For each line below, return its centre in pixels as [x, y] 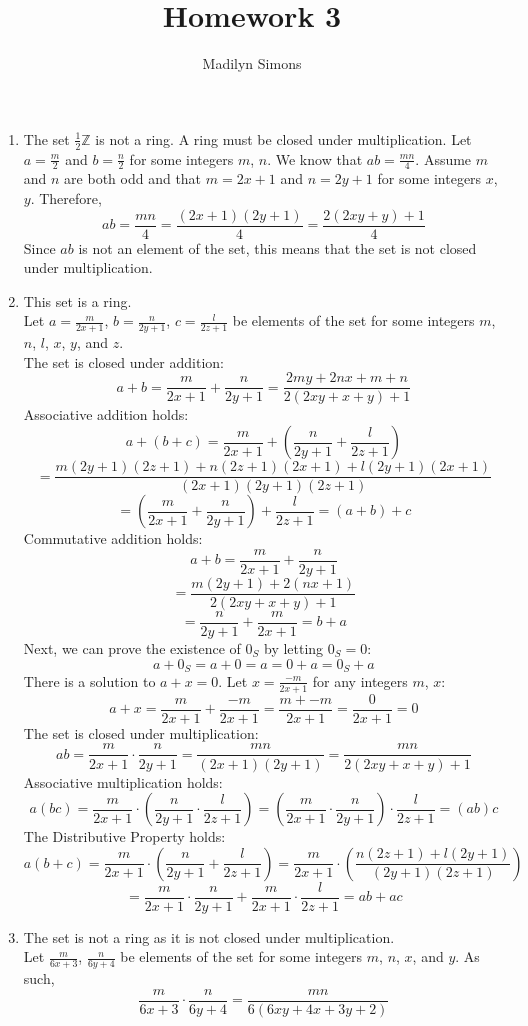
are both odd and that [133, 178]
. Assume [443, 158]
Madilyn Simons [252, 63]
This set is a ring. [77, 300]
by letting [293, 647]
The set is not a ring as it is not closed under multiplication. [209, 936]
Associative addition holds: [106, 414]
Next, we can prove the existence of [132, 647]
